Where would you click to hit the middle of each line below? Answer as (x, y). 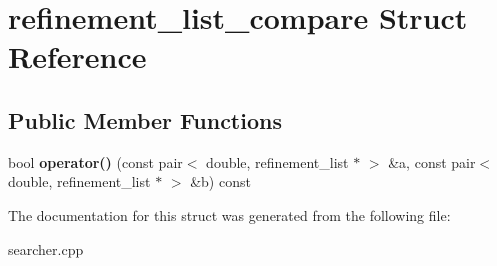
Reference (77, 56)
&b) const (220, 181)
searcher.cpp (46, 248)
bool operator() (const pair (95, 161)
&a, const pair (432, 161)
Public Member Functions (145, 119)
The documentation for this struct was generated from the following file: (229, 214)
